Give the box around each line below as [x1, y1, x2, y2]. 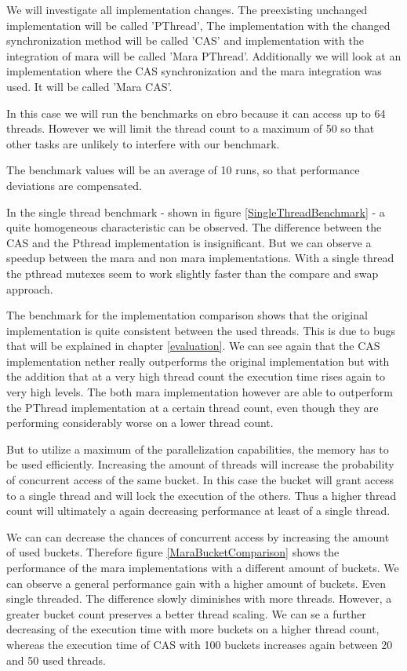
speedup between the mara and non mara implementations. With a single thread [6, 250, 394, 266]
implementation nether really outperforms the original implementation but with [6, 352, 390, 369]
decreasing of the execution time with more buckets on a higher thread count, [6, 621, 380, 637]
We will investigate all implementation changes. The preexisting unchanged [6, 2, 368, 17]
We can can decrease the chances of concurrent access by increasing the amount [6, 528, 390, 545]
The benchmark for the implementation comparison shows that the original [6, 307, 368, 323]
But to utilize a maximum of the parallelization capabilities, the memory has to [6, 440, 389, 457]
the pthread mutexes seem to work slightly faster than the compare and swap [6, 264, 379, 281]
